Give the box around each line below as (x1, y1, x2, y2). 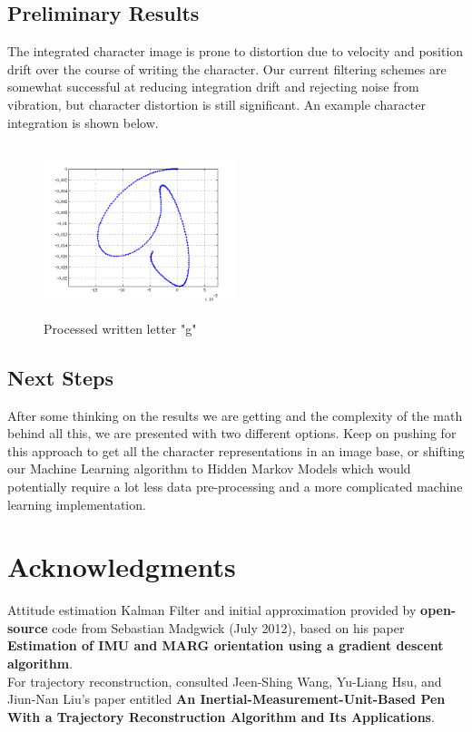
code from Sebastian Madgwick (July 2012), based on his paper (52, 618, 405, 637)
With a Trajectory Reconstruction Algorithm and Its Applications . (7, 707, 435, 726)
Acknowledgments (7, 548, 236, 585)
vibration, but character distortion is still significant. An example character (7, 94, 427, 113)
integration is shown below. (7, 112, 159, 132)
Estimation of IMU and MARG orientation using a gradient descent (7, 636, 444, 655)
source (7, 618, 48, 637)
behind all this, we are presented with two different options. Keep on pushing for (7, 424, 457, 443)
